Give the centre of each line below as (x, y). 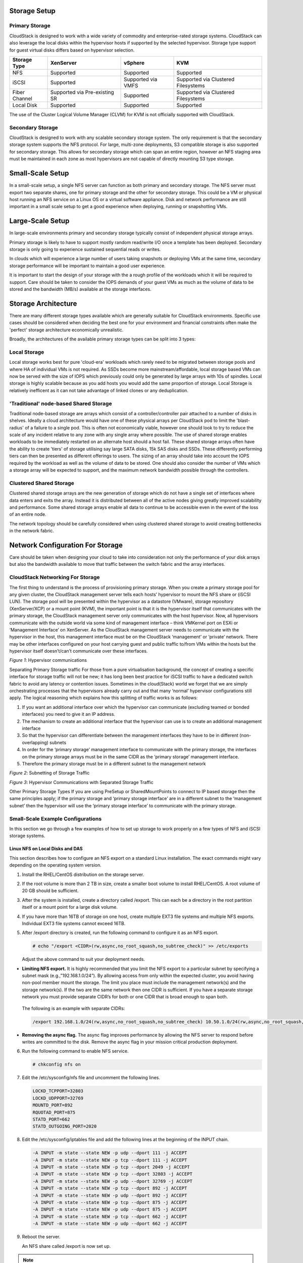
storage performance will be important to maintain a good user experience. (88, 266)
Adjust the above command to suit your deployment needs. (83, 959)
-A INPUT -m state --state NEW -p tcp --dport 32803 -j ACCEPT (113, 1174)
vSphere (134, 63)
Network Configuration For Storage (66, 545)
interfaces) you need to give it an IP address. (69, 714)
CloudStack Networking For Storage (55, 577)
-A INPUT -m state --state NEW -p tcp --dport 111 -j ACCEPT (110, 1160)
